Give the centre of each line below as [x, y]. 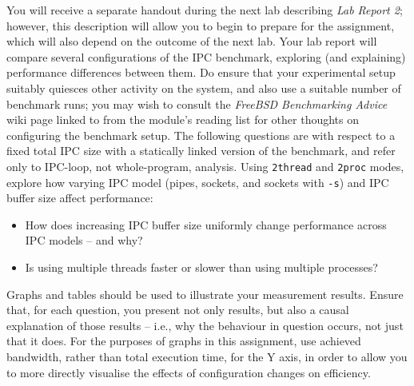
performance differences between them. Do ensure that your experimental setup [201, 72]
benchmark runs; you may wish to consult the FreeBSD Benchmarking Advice [197, 103]
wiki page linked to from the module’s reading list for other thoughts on [183, 119]
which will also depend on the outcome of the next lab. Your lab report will [192, 41]
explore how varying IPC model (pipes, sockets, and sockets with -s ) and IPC [198, 182]
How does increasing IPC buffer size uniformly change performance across [206, 224]
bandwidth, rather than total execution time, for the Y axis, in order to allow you [207, 356]
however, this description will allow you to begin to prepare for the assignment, [201, 25]
